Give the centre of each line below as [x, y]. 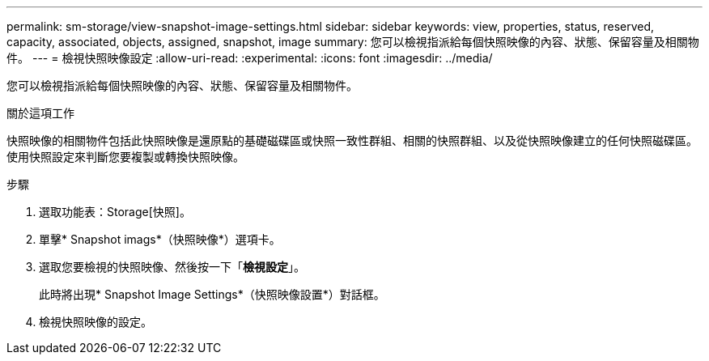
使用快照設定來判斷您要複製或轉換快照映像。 [125, 157]
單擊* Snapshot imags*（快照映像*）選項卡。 [160, 239]
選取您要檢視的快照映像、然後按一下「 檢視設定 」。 [172, 267]
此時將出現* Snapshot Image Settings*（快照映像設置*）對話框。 [212, 294]
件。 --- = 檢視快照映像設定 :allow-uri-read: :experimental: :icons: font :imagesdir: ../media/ [250, 58]
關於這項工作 [40, 113]
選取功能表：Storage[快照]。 [115, 212]
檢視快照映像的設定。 [96, 322]
